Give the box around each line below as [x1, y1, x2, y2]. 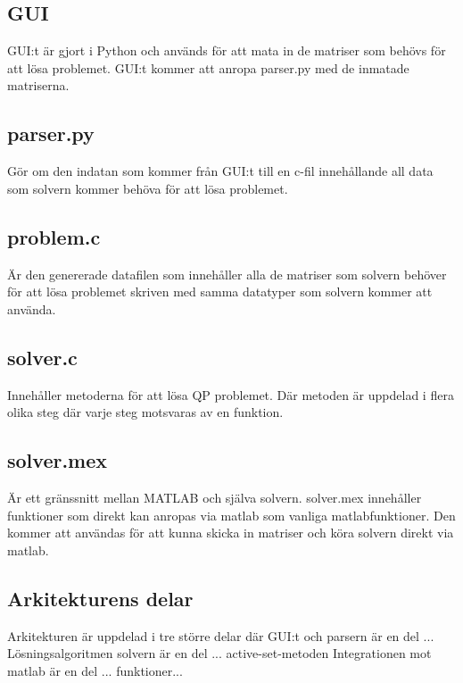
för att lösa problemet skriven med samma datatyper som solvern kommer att [7, 282, 433, 301]
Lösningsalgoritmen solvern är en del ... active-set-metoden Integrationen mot [7, 644, 432, 662]
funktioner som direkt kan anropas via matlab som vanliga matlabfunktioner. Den [7, 505, 456, 524]
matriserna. [7, 76, 70, 95]
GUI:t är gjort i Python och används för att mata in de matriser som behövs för [7, 41, 446, 60]
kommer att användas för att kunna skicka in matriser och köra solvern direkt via [7, 523, 454, 542]
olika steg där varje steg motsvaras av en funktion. [7, 403, 284, 421]
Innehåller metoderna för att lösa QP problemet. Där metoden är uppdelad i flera [7, 385, 454, 404]
